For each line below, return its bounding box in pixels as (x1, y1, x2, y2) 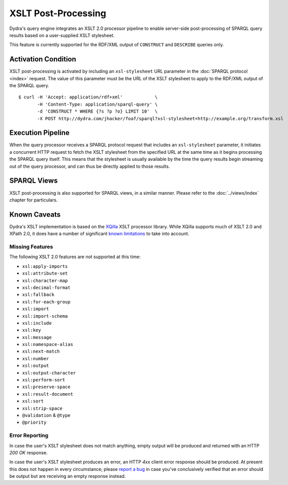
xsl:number (22, 356, 49, 361)
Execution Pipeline (9, 128, 70, 137)
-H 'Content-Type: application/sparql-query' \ (37, 101, 158, 107)
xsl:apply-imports (22, 263, 68, 269)
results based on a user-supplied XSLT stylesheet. (9, 32, 115, 38)
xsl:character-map (22, 278, 68, 284)
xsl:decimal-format (22, 285, 71, 290)
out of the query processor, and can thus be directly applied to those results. (9, 163, 170, 169)
